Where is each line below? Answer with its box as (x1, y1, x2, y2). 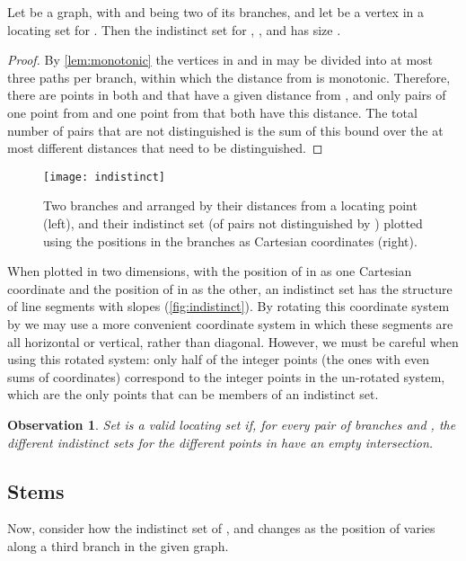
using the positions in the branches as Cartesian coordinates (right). (43, 231, 418, 250)
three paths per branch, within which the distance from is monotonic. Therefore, (7, 67, 451, 86)
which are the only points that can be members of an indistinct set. (7, 385, 379, 404)
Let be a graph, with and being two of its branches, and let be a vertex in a (7, 3, 425, 21)
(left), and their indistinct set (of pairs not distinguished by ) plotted (43, 214, 423, 232)
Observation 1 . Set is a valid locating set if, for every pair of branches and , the (7, 414, 456, 433)
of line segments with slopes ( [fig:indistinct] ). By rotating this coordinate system (7, 297, 450, 316)
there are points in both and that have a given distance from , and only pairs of (7, 85, 446, 104)
